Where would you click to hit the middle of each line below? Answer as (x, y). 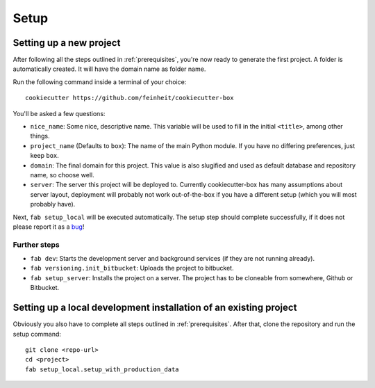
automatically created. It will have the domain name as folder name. (109, 69)
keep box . (44, 156)
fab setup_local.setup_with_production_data (102, 369)
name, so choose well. (62, 175)
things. (40, 136)
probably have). (53, 204)
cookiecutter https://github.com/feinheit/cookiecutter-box (130, 98)
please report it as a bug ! (49, 227)
